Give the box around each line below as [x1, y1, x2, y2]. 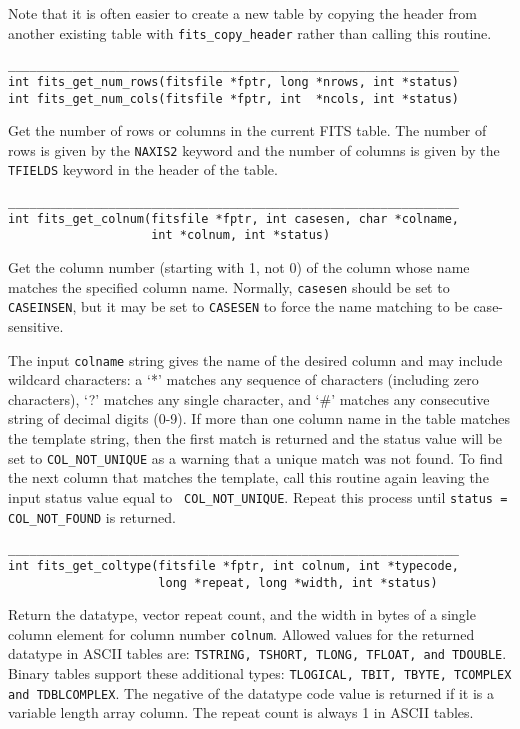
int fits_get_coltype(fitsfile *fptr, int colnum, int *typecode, [8, 558, 460, 573]
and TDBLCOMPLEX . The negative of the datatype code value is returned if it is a [8, 682, 494, 703]
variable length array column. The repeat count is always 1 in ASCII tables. [8, 702, 474, 723]
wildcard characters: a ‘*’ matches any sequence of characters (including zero [8, 369, 479, 390]
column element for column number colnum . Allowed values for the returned [8, 623, 475, 644]
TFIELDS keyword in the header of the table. [8, 159, 278, 180]
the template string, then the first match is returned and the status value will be [8, 428, 503, 449]
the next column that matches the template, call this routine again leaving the [8, 467, 489, 488]
